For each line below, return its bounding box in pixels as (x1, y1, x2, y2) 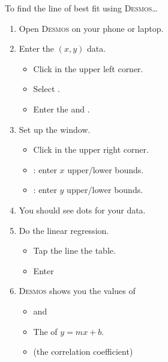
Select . (33, 82, 60, 95)
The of (33, 325, 58, 337)
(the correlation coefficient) (33, 345, 133, 358)
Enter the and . (33, 102, 90, 115)
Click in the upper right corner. (33, 143, 149, 156)
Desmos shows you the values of (19, 284, 136, 297)
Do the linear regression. (19, 224, 109, 236)
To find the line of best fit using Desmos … (5, 2, 158, 14)
